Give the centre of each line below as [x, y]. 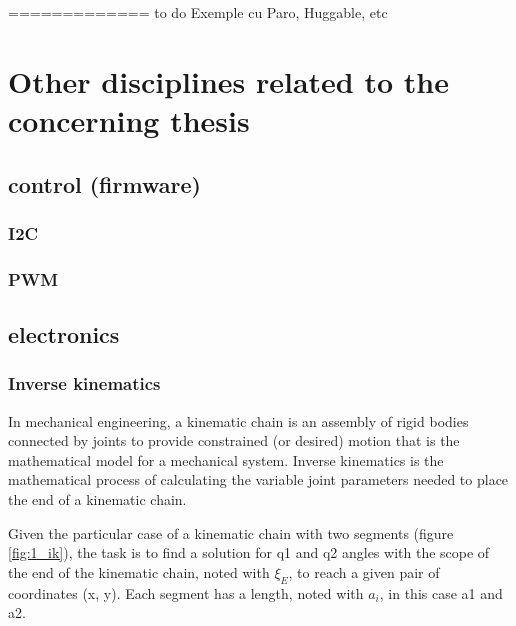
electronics [64, 334]
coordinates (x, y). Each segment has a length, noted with [186, 592]
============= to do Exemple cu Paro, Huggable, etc [198, 12]
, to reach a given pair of [364, 571]
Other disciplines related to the [228, 80]
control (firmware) [104, 183]
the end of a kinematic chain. [97, 499]
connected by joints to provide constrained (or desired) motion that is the [234, 440]
